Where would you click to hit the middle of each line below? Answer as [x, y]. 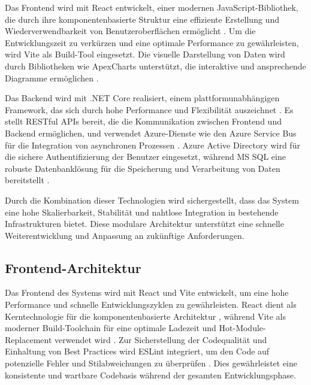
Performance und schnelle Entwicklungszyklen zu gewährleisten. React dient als [151, 304]
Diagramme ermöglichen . [52, 78]
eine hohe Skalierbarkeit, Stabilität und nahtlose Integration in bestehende [142, 212]
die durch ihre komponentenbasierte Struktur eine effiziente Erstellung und [142, 19]
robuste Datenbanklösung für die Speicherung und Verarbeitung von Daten [143, 168]
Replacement [28, 339]
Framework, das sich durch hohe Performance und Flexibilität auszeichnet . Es [149, 109]
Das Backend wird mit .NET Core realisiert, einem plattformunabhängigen [142, 98]
